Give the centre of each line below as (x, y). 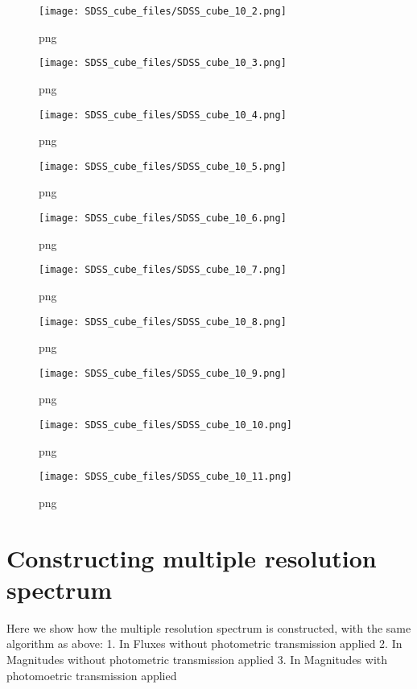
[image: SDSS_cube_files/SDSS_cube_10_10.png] (165, 425)
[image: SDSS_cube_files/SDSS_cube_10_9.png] (163, 373)
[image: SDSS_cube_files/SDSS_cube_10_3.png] (163, 63)
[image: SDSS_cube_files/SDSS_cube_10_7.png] (163, 270)
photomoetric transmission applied (92, 675)
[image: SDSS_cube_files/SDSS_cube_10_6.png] (163, 218)
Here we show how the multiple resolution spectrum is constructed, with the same (209, 627)
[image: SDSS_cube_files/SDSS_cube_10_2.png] (163, 11)
